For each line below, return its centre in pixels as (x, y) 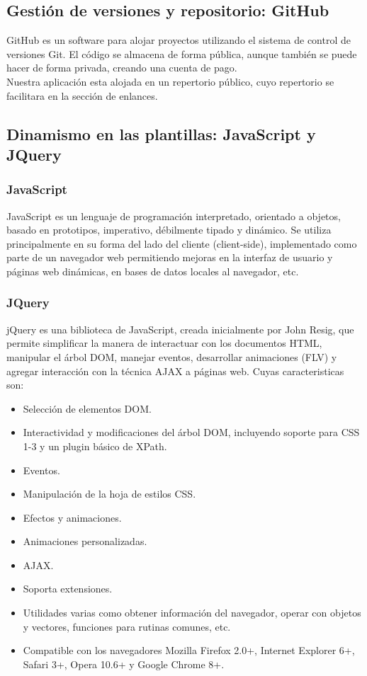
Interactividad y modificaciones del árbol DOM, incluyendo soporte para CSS (191, 432)
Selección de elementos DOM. (87, 408)
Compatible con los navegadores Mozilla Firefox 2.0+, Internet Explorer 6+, (189, 650)
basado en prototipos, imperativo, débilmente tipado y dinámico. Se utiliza (169, 230)
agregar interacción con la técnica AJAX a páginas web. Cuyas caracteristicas (175, 371)
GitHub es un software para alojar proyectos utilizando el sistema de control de (179, 40)
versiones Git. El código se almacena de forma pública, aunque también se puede (182, 53)
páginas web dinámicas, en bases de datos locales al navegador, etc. (153, 271)
